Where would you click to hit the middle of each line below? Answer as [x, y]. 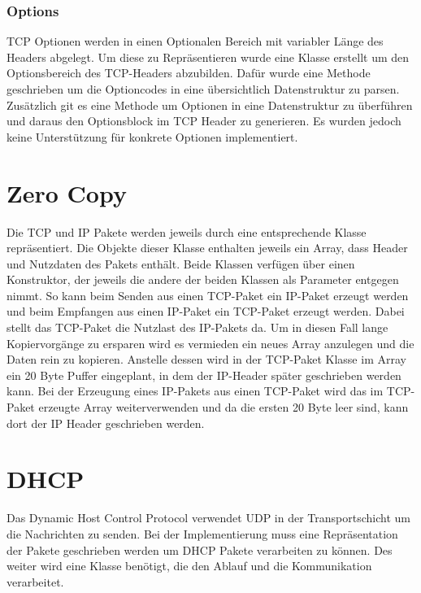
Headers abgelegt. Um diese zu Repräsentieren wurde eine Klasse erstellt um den [208, 57]
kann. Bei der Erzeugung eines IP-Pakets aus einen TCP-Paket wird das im [195, 391]
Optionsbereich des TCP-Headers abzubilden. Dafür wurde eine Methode [189, 73]
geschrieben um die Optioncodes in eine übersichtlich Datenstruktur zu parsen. [203, 89]
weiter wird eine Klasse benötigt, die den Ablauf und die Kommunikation [189, 566]
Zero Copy [67, 192]
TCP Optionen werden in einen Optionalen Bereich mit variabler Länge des [195, 41]
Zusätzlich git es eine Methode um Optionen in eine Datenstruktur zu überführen [210, 105]
